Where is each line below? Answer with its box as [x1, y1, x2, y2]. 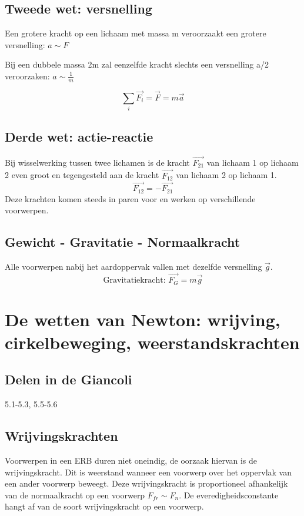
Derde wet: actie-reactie [5, 127, 153, 145]
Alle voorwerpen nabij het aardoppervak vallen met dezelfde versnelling [5, 260, 262, 273]
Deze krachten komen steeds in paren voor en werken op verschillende [5, 192, 256, 205]
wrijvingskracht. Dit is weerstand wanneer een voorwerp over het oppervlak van [5, 465, 292, 478]
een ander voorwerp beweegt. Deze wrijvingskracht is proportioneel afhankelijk [5, 477, 288, 490]
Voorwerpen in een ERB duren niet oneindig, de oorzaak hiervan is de [5, 454, 258, 467]
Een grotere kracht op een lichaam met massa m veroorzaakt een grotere [5, 27, 266, 39]
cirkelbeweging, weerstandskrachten [5, 330, 300, 354]
